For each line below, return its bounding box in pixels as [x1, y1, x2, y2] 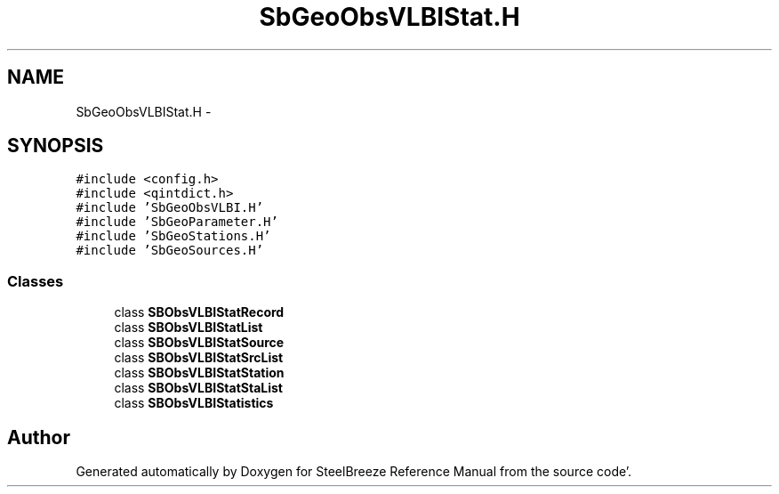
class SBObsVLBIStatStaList [114, 380, 283, 396]
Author [7, 425, 70, 449]
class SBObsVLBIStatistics [114, 395, 274, 411]
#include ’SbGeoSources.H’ [76, 243, 264, 258]
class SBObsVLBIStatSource [114, 335, 285, 351]
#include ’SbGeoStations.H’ [76, 229, 271, 244]
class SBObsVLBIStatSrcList [114, 350, 284, 366]
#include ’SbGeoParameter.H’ [76, 215, 278, 230]
